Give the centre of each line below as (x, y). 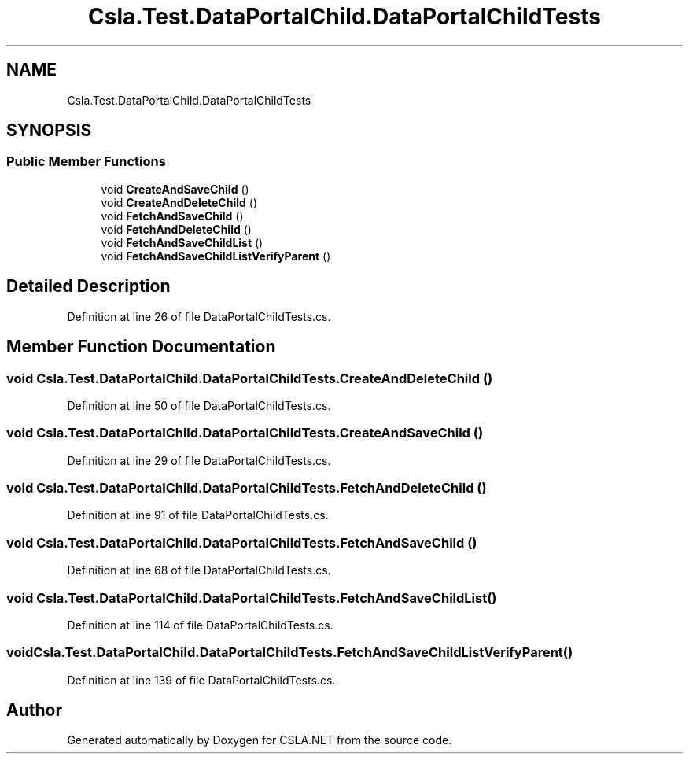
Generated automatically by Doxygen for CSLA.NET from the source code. (260, 740)
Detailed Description (88, 286)
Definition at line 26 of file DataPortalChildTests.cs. (199, 316)
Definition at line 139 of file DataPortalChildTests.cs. (201, 680)
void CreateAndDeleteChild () (179, 202)
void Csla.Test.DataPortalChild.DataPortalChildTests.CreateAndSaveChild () (245, 433)
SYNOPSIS (49, 131)
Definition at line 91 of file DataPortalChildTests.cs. (198, 515)
